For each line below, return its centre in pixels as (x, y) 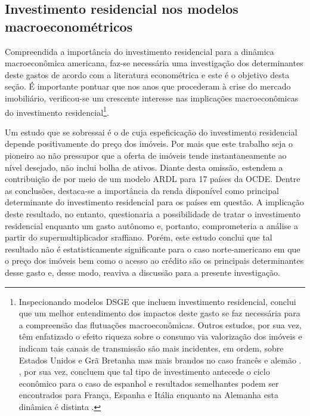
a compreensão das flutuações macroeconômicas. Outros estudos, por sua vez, (160, 324)
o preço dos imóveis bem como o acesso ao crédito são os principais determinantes (154, 261)
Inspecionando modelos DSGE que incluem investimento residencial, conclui (157, 301)
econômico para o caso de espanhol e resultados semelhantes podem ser (149, 383)
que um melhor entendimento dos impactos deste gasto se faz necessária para (159, 313)
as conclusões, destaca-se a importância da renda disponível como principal (142, 190)
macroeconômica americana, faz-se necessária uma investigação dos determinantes (154, 63)
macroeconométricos (69, 26)
